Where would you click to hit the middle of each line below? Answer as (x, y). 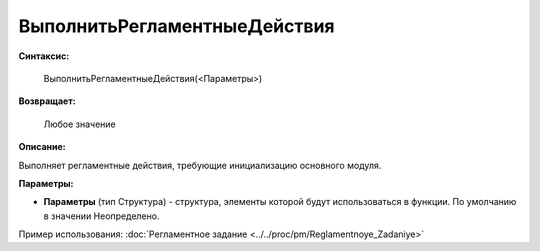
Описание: (42, 147)
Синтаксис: (44, 56)
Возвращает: (47, 101)
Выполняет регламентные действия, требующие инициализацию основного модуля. (200, 165)
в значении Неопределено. (101, 216)
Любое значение (80, 124)
